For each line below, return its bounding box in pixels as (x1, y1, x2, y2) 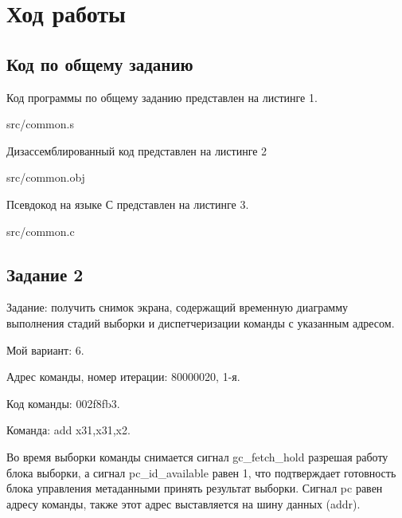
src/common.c (6, 222, 75, 239)
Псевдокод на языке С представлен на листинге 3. (6, 195, 249, 212)
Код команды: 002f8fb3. (6, 394, 120, 411)
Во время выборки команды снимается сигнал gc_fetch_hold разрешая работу (6, 448, 388, 465)
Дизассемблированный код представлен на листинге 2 (6, 142, 267, 159)
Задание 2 (6, 261, 84, 286)
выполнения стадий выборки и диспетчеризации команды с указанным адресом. (6, 314, 395, 331)
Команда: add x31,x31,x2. (6, 422, 131, 438)
